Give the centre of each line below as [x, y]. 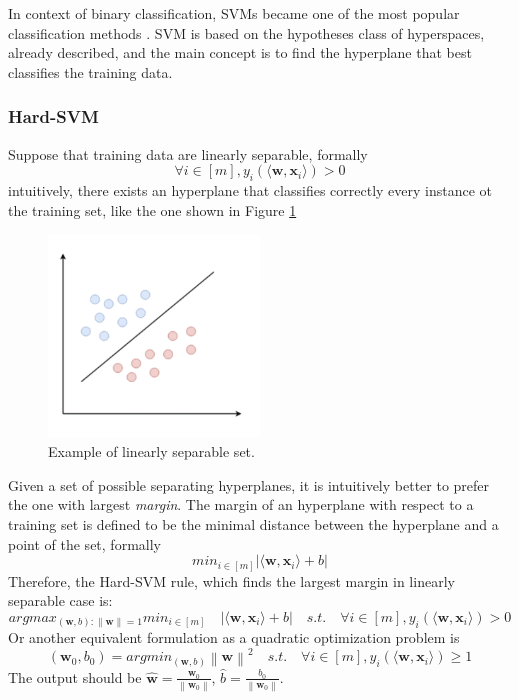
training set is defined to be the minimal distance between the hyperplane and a [253, 524]
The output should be [75, 676]
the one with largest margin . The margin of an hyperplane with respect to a [241, 504]
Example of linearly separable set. [151, 451]
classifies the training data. [90, 71]
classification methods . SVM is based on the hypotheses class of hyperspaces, [246, 32]
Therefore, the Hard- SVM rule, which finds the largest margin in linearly [231, 580]
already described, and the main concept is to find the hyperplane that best [240, 52]
